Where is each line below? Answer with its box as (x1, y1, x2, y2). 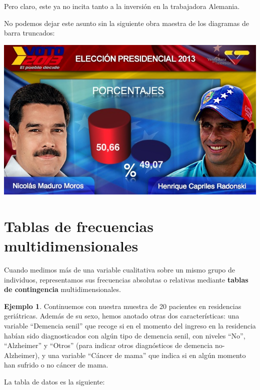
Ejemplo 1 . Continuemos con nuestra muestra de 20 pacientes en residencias (4, 300, 241, 311)
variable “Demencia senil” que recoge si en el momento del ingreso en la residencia (4, 320, 256, 330)
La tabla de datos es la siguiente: (4, 376, 105, 386)
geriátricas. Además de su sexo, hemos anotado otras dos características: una (4, 310, 239, 321)
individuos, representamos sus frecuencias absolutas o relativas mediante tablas (4, 274, 248, 284)
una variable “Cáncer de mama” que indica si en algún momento (47, 349, 246, 360)
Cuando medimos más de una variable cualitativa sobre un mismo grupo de (4, 264, 235, 274)
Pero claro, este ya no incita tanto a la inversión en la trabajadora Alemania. (4, 1, 240, 11)
